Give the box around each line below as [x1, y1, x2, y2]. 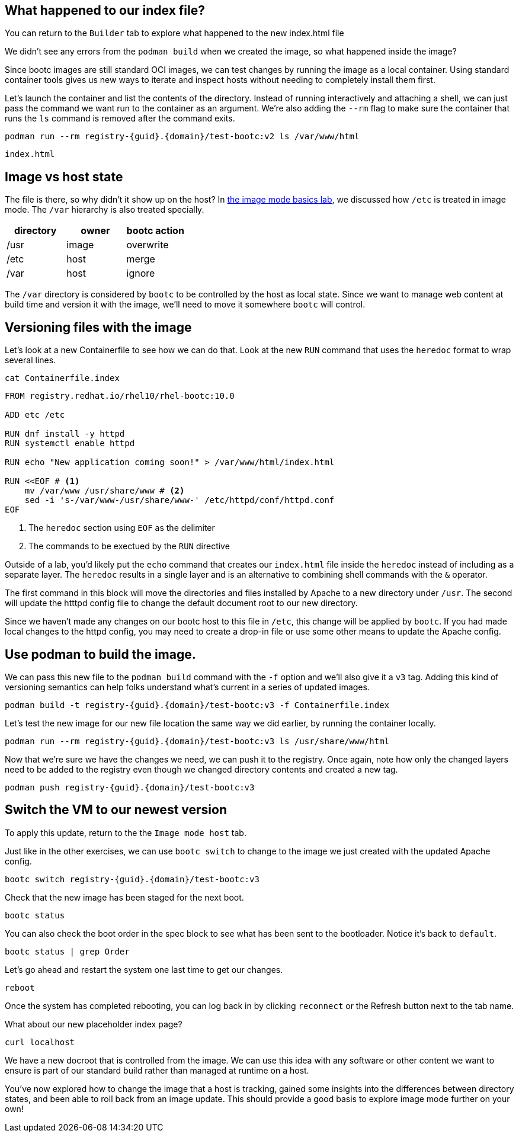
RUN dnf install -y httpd [5, 429, 125, 439]
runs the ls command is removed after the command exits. [5, 113, 235, 124]
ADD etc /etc [5, 410, 65, 420]
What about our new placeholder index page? [5, 1019, 182, 1029]
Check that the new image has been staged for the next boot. [5, 892, 244, 902]
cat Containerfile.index [5, 373, 120, 383]
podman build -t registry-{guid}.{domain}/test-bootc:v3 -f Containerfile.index [5, 700, 390, 710]
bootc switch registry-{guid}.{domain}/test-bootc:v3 [5, 874, 259, 884]
